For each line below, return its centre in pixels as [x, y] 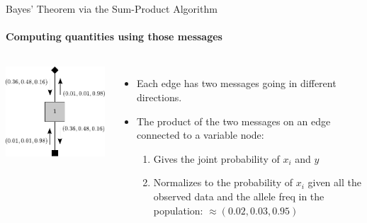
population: [178, 210]
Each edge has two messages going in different [237, 83]
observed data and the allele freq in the [239, 196]
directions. [159, 97]
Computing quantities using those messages [114, 36]
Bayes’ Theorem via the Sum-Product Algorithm [112, 8]
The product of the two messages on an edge [234, 121]
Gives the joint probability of [216, 158]
